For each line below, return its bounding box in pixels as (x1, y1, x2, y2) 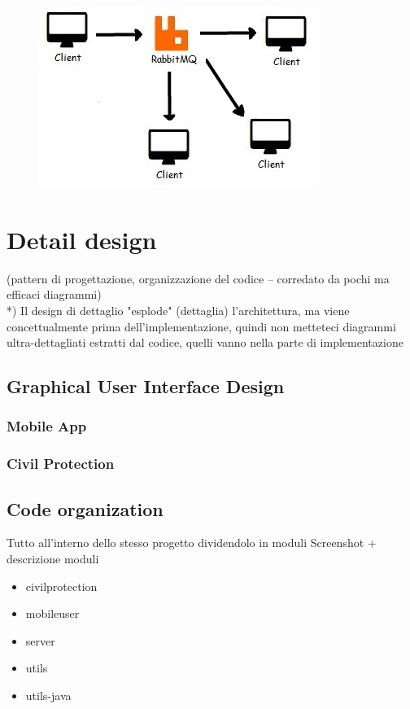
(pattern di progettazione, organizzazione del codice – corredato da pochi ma (7, 269, 390, 287)
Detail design (7, 222, 157, 256)
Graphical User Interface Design (7, 374, 285, 399)
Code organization (7, 496, 164, 521)
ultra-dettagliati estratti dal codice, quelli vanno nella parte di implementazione (7, 334, 403, 351)
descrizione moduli (7, 549, 99, 567)
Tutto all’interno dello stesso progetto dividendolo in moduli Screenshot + (7, 534, 377, 551)
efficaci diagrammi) (7, 286, 102, 303)
